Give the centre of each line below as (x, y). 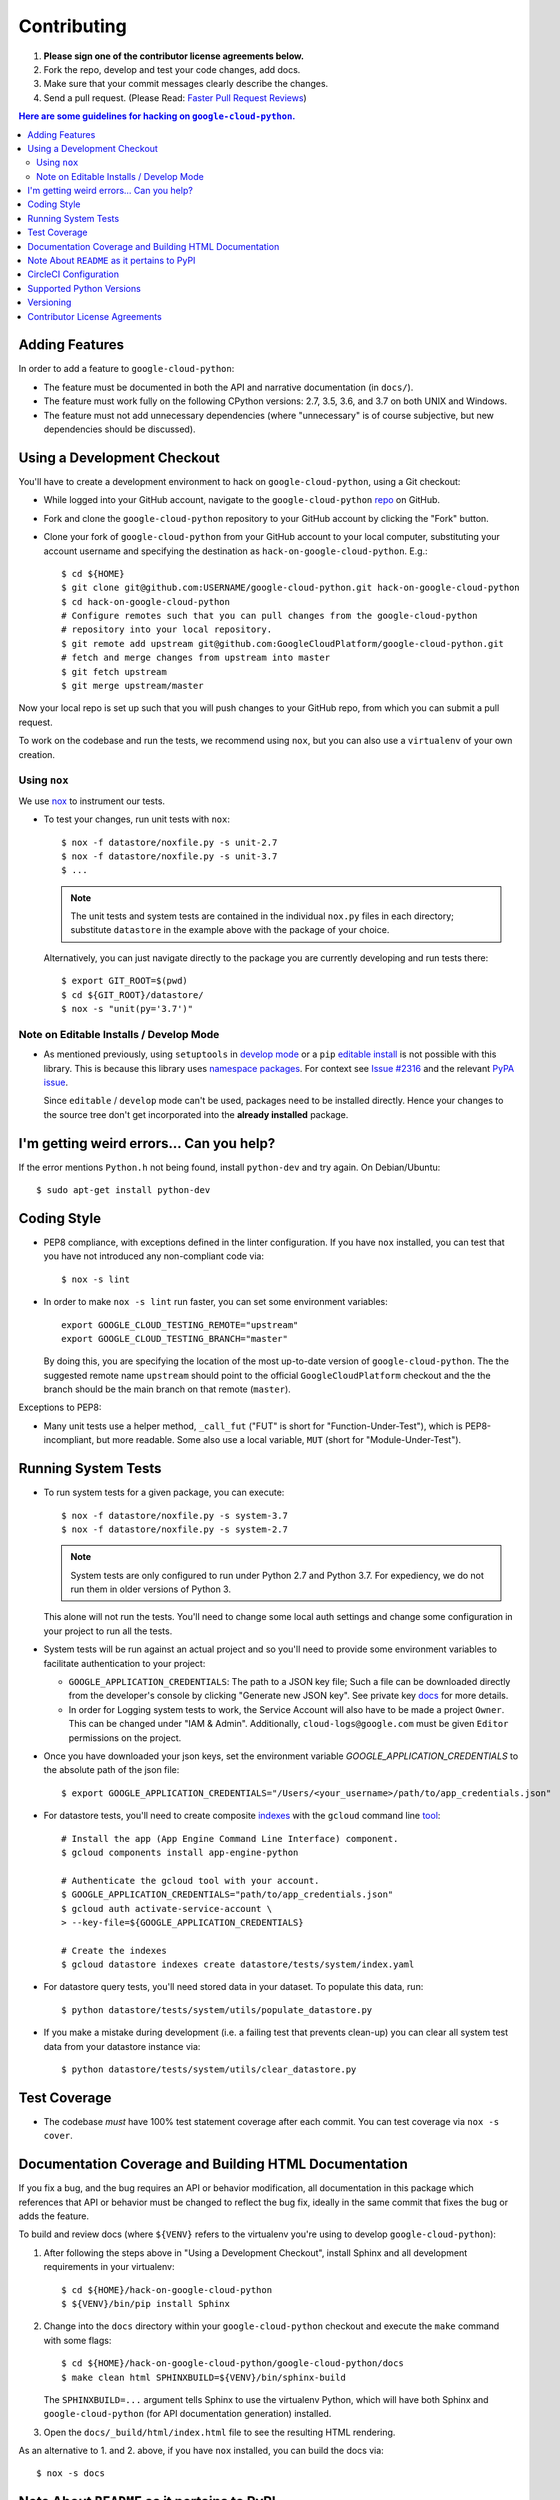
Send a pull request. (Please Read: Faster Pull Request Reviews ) (175, 97)
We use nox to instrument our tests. (91, 801)
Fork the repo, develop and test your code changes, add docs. (172, 69)
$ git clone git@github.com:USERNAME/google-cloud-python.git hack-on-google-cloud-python (290, 588)
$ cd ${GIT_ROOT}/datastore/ (132, 994)
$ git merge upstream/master (132, 686)
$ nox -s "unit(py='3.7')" (127, 1009)
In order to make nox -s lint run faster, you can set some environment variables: (216, 1302)
